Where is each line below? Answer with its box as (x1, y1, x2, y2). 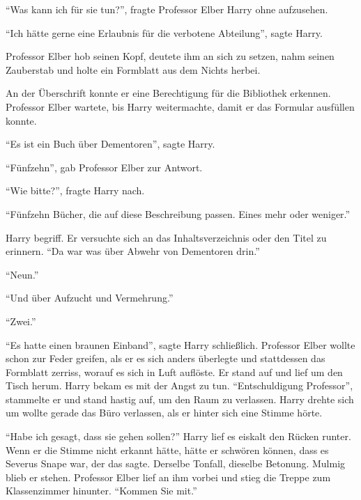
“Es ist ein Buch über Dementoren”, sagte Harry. (6, 136, 215, 151)
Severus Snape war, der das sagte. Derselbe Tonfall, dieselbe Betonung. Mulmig (6, 456, 346, 471)
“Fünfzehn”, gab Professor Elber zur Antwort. (6, 159, 203, 174)
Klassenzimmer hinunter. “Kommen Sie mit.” (6, 483, 197, 498)
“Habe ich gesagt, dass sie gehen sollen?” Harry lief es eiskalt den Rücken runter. (6, 429, 351, 444)
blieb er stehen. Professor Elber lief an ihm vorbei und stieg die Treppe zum (6, 469, 331, 484)
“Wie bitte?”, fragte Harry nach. (6, 183, 145, 198)
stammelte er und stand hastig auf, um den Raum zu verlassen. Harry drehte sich (6, 391, 354, 406)
